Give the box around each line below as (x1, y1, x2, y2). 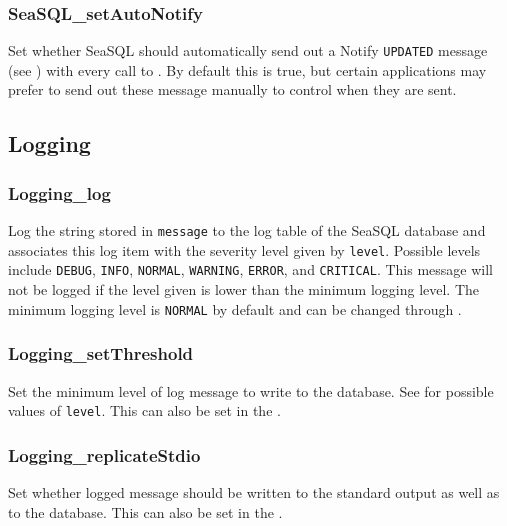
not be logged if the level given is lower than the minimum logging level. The (8, 279, 480, 300)
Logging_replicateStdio (8, 442, 201, 467)
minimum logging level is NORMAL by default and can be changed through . (8, 298, 462, 319)
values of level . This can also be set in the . (8, 400, 281, 421)
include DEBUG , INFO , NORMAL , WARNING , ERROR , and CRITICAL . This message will (8, 259, 493, 280)
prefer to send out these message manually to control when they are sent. (8, 79, 457, 100)
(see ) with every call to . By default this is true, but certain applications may (8, 59, 487, 80)
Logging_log (8, 180, 111, 205)
